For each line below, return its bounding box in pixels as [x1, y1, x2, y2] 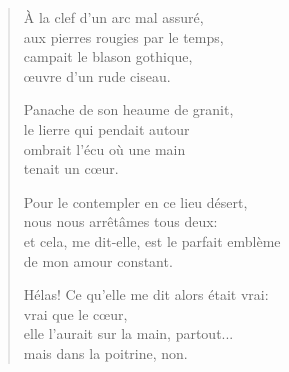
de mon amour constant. [23, 250, 173, 271]
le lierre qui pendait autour [23, 118, 190, 139]
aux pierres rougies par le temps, [23, 26, 224, 47]
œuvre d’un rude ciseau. [23, 65, 171, 86]
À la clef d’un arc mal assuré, [23, 7, 204, 27]
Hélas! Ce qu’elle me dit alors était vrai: [23, 284, 269, 305]
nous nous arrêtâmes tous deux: [23, 211, 218, 232]
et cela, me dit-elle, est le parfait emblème [23, 230, 281, 251]
